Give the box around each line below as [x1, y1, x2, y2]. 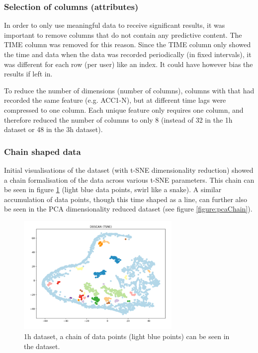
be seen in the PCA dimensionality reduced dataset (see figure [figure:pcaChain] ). [4, 204, 253, 214]
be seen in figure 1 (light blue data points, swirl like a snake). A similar [4, 184, 222, 195]
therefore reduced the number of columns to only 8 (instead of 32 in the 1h [4, 114, 233, 125]
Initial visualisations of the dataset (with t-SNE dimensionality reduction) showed [4, 164, 254, 175]
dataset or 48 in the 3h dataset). [4, 124, 103, 135]
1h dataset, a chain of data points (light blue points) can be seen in [24, 331, 230, 342]
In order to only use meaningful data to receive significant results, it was [4, 20, 225, 30]
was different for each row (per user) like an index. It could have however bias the [4, 59, 253, 69]
